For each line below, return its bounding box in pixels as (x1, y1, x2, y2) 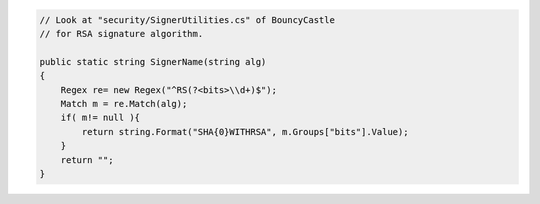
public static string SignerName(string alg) (39, 56, 267, 67)
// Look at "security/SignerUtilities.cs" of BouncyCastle (39, 14, 335, 25)
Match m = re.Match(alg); (60, 98, 188, 109)
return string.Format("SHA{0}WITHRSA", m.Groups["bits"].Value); (81, 126, 409, 137)
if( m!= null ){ (60, 112, 140, 124)
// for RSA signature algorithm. (39, 28, 204, 39)
